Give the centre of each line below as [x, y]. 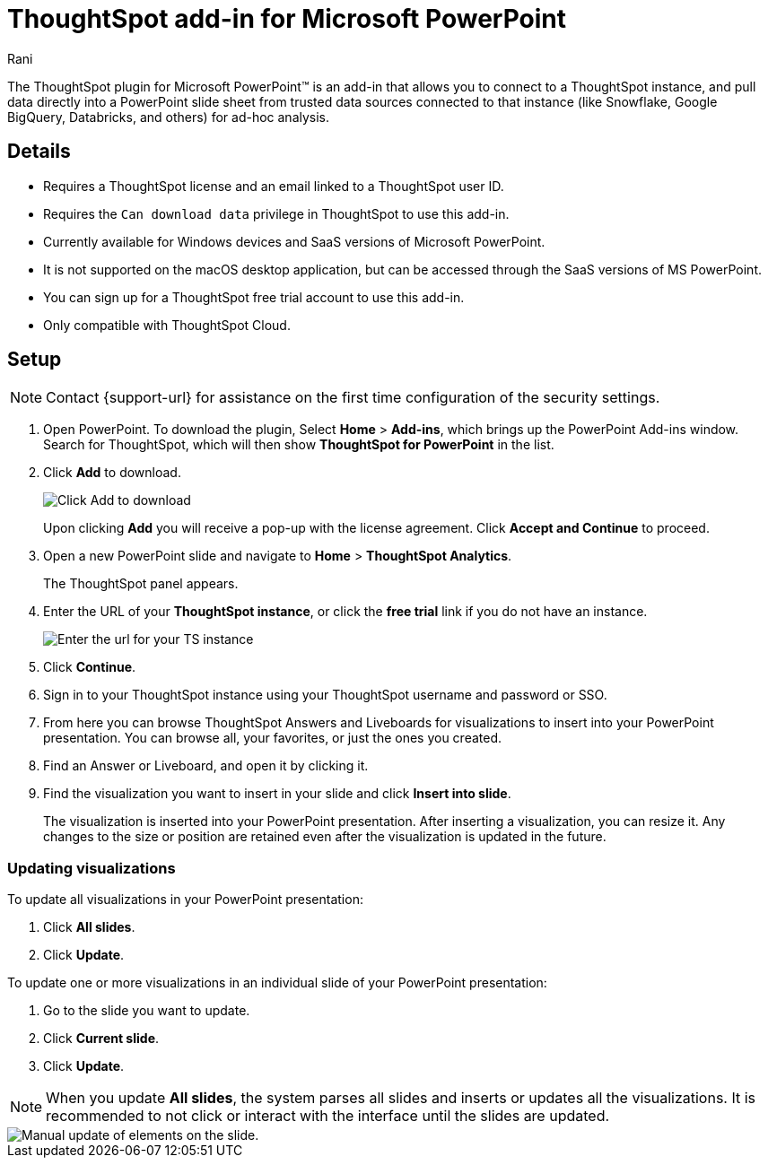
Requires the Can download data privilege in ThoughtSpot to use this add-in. [276, 213]
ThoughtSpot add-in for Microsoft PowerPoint [287, 19]
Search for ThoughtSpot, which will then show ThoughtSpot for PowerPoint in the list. [299, 445]
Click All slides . [89, 927]
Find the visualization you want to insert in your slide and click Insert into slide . [277, 794]
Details [39, 152]
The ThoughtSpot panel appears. [141, 584]
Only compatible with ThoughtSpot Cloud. [167, 325]
